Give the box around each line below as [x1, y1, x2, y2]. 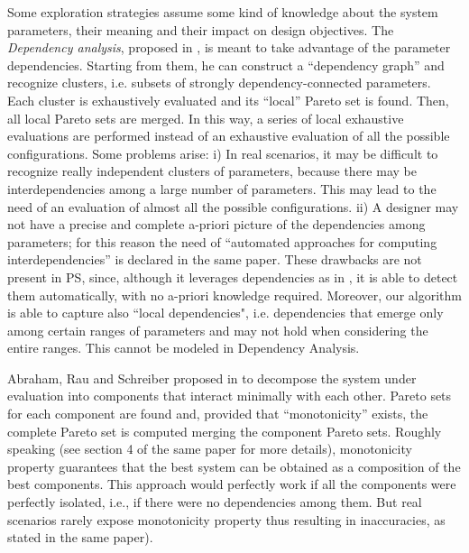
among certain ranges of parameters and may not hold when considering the [7, 320, 428, 339]
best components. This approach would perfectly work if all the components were [7, 475, 456, 493]
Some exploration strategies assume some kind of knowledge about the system [7, 3, 438, 21]
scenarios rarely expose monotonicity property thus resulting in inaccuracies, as [7, 510, 446, 529]
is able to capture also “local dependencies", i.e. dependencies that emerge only [7, 303, 444, 322]
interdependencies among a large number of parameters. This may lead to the [7, 179, 437, 198]
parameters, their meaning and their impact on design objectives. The [7, 20, 394, 39]
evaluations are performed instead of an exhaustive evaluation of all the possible [7, 126, 450, 145]
